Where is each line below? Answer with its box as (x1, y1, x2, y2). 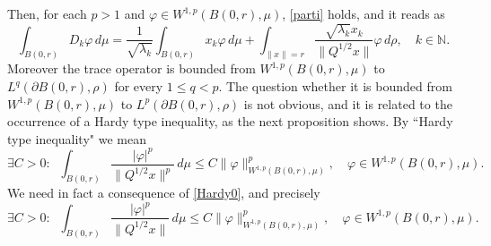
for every (114, 77, 163, 96)
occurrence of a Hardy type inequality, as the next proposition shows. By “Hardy (7, 112, 453, 131)
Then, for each (7, 4, 87, 22)
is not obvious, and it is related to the (243, 94, 452, 113)
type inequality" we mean (7, 129, 146, 148)
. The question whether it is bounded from (218, 77, 452, 96)
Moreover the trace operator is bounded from (7, 59, 256, 78)
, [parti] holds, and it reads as (282, 4, 445, 22)
